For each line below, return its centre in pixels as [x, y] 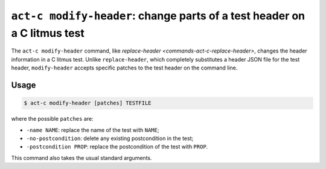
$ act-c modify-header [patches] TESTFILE [88, 103]
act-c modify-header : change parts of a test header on [158, 16]
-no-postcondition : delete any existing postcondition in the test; [110, 138]
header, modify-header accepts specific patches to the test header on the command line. [124, 68]
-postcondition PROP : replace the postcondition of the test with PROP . [117, 147]
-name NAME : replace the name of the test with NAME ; [93, 130]
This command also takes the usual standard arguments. [81, 158]
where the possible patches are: [52, 119]
